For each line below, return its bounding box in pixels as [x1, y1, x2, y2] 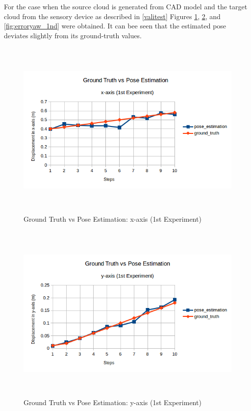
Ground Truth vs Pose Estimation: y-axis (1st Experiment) [24, 397, 201, 408]
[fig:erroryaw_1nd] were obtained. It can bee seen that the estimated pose [4, 21, 226, 31]
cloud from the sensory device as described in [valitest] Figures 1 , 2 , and [4, 11, 221, 21]
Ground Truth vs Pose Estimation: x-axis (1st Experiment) [24, 213, 201, 224]
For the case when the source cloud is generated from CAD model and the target [4, 1, 248, 11]
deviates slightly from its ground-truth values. [4, 30, 142, 40]
